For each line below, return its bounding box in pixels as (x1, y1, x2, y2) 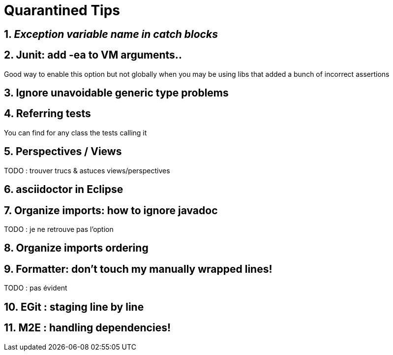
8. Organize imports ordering (4, 242, 149, 255)
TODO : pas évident (4, 284, 67, 292)
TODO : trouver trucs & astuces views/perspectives (4, 166, 170, 175)
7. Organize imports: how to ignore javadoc (4, 204, 218, 217)
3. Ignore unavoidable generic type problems (4, 87, 229, 99)
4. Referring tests (4, 107, 91, 120)
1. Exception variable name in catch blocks (4, 28, 218, 40)
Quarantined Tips (4, 2, 120, 19)
